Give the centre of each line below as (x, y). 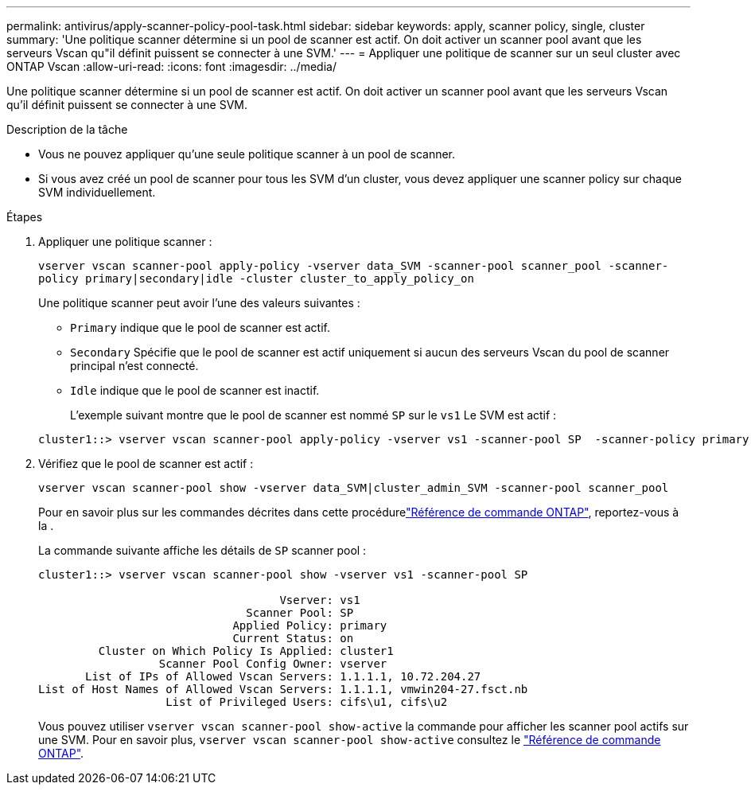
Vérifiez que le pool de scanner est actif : (146, 464)
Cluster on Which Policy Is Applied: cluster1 (246, 651)
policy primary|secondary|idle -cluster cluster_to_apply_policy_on (256, 279)
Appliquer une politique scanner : (125, 242)
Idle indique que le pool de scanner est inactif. (195, 390)
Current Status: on (293, 638)
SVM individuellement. (97, 192)
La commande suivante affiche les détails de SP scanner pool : (202, 550)
